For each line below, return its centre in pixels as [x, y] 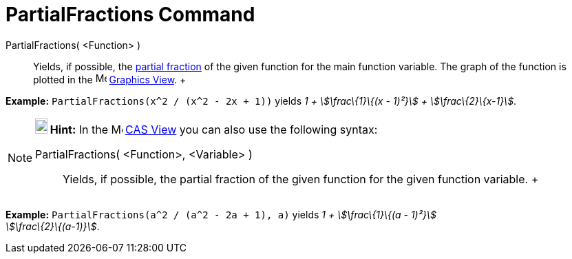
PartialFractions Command [130, 14]
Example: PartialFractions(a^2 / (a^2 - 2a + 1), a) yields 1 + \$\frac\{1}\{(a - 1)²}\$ [221, 214]
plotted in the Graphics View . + [110, 79]
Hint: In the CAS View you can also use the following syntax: [214, 129]
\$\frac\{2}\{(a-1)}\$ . [53, 226]
